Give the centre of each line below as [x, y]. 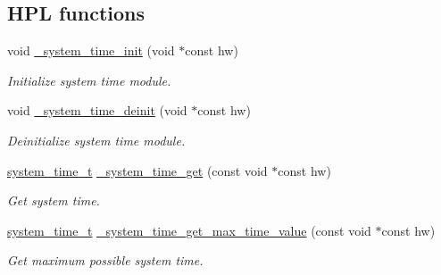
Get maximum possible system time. [105, 260]
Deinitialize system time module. [96, 140]
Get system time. [54, 200]
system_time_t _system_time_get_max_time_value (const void [189, 230]
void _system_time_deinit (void [97, 110]
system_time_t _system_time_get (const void [137, 170]
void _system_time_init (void [91, 50]
